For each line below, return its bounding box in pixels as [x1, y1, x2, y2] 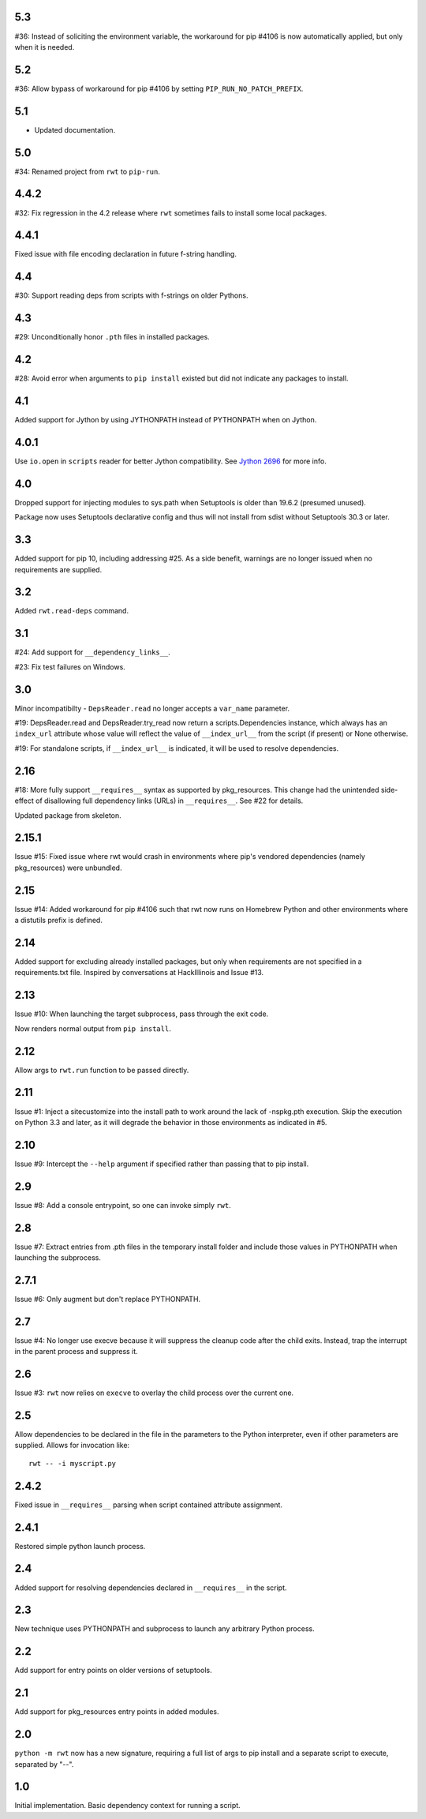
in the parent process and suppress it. [14, 1347, 138, 1356]
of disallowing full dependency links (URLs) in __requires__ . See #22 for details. [35, 796, 304, 805]
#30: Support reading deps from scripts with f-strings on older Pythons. [14, 291, 248, 300]
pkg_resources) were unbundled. [14, 863, 122, 872]
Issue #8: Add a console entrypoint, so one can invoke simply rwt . [14, 1200, 232, 1210]
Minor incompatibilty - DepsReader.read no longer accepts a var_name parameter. [14, 703, 290, 713]
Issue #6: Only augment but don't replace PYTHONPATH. [14, 1294, 201, 1303]
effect [14, 796, 35, 805]
